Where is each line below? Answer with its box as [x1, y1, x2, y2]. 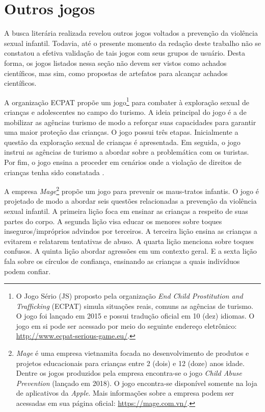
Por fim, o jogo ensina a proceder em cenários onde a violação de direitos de [4, 156, 242, 167]
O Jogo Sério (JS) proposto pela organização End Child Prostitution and [16, 290, 243, 301]
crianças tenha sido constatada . [4, 166, 104, 177]
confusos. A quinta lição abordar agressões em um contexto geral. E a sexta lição [4, 246, 257, 256]
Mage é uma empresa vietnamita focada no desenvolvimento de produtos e [16, 348, 249, 358]
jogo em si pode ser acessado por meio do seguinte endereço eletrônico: [16, 320, 237, 331]
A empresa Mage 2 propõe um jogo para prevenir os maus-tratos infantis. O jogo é [4, 184, 259, 196]
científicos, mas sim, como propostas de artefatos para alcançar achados [4, 67, 228, 78]
